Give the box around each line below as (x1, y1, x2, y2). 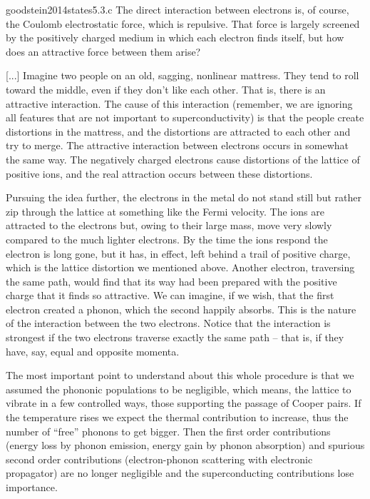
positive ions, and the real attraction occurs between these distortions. (6, 166, 313, 181)
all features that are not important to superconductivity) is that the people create (6, 110, 364, 125)
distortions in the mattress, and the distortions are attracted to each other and (6, 124, 351, 138)
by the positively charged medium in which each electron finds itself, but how (6, 30, 344, 45)
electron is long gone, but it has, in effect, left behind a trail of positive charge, (6, 246, 351, 261)
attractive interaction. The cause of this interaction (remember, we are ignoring (6, 96, 353, 111)
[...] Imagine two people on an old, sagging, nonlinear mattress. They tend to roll (6, 68, 359, 83)
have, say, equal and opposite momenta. (6, 343, 180, 358)
